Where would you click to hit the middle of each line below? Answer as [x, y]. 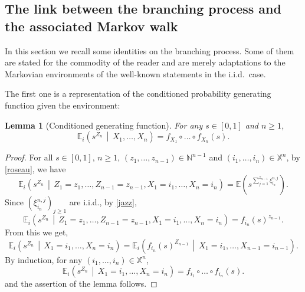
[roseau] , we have [35, 168]
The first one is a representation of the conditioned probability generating [138, 93]
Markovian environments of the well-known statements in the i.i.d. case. [135, 73]
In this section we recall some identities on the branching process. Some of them [150, 50]
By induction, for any [44, 259]
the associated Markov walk [91, 26]
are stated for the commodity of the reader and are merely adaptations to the [145, 62]
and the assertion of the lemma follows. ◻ [81, 283]
